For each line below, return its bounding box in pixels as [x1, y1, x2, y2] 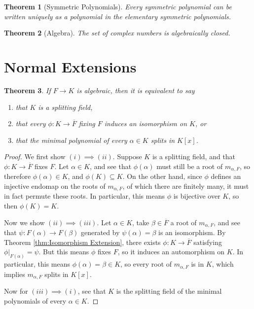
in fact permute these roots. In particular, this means [4, 191, 165, 201]
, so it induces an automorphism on [117, 246, 225, 257]
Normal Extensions [4, 56, 137, 76]
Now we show [4, 217, 45, 227]
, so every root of [120, 259, 172, 269]
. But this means [38, 246, 89, 257]
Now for [4, 285, 28, 296]
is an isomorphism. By [158, 227, 226, 238]
